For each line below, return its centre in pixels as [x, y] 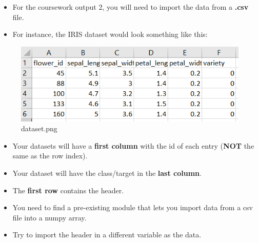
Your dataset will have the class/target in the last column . [107, 173]
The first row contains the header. [68, 190]
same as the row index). [50, 156]
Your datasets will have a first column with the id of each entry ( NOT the [133, 145]
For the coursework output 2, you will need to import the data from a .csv [131, 7]
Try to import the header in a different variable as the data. [107, 235]
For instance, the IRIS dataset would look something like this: [110, 34]
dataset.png [39, 128]
